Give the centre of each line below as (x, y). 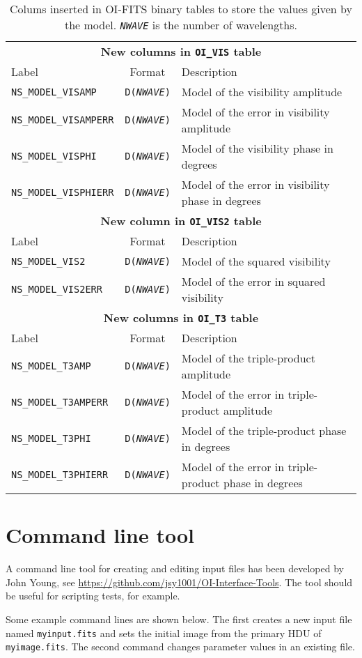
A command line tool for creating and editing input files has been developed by (175, 568)
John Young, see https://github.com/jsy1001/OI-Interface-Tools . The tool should (179, 582)
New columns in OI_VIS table (181, 51)
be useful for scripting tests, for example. (93, 596)
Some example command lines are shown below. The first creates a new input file (179, 619)
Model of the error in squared (253, 281)
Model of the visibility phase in (257, 148)
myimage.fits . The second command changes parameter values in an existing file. (180, 646)
